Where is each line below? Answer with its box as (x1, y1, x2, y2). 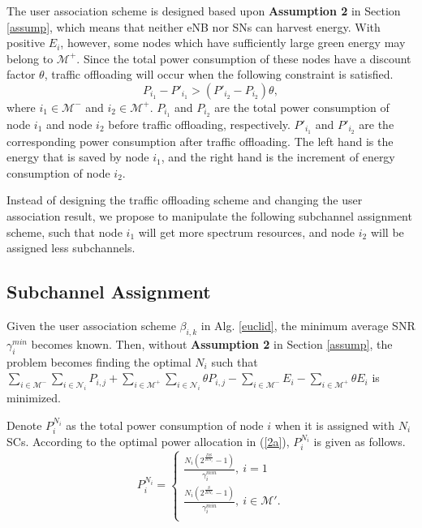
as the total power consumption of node (66, 416, 264, 433)
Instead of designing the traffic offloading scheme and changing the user (6, 191, 363, 208)
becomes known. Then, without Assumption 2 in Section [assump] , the (31, 335, 393, 352)
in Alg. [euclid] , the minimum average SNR (200, 317, 416, 334)
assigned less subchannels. (6, 239, 136, 256)
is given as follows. (313, 433, 406, 449)
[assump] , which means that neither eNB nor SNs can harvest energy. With (6, 18, 381, 35)
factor (6, 66, 36, 83)
